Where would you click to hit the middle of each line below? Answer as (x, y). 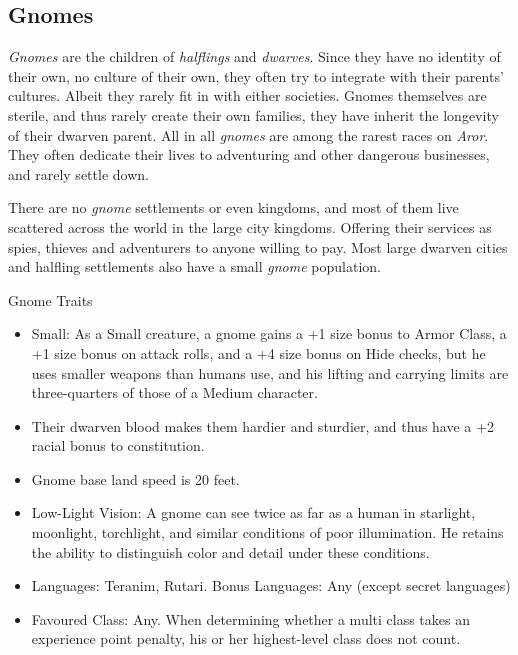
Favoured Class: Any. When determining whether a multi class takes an (250, 618)
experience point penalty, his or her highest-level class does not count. (246, 638)
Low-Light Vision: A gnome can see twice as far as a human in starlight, (253, 512)
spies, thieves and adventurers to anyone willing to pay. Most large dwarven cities (258, 246)
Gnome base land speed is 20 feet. (135, 478)
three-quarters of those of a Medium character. (174, 392)
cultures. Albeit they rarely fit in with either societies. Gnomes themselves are (247, 95)
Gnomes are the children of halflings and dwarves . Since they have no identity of (254, 56)
